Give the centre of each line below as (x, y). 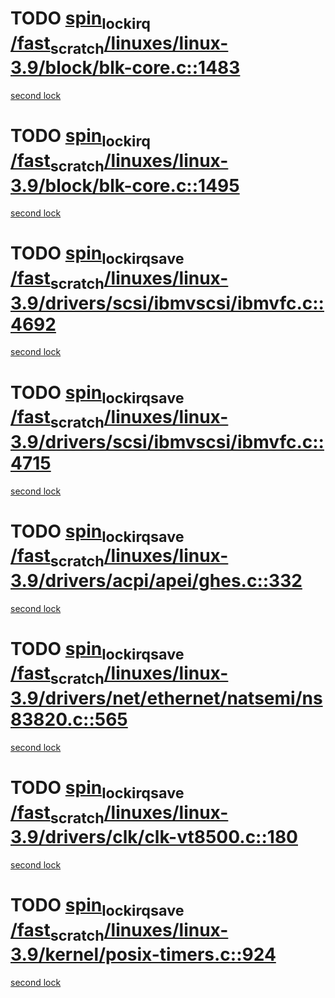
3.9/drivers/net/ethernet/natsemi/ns (166, 698)
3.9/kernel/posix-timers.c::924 (143, 954)
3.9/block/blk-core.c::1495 (125, 185)
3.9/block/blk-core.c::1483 (125, 68)
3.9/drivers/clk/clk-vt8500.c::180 (154, 837)
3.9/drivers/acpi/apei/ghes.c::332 (156, 580)
